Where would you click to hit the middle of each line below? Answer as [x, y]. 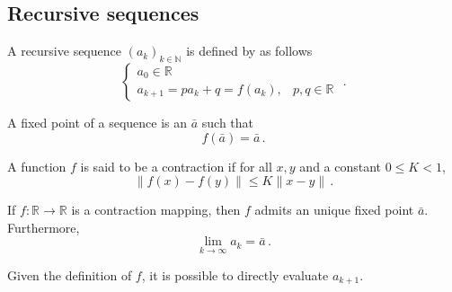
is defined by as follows [249, 51]
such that [228, 122]
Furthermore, [44, 227]
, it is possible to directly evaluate [235, 274]
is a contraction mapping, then [156, 210]
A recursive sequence [64, 51]
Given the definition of [70, 274]
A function [37, 166]
